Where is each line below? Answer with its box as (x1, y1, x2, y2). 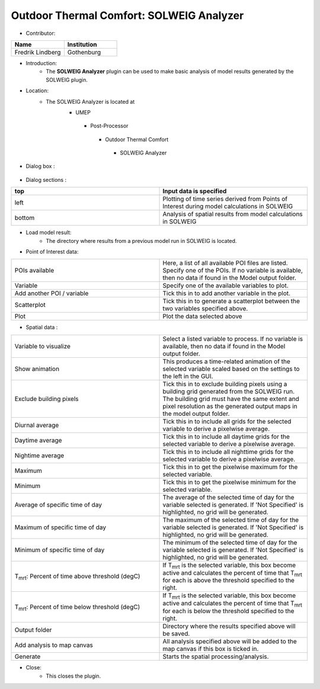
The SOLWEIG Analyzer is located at (46, 98, 135, 105)
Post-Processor (90, 122, 129, 130)
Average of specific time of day (14, 501, 102, 509)
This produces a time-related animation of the (162, 357, 290, 366)
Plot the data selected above (162, 312, 242, 321)
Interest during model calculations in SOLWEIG (162, 202, 293, 210)
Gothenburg (67, 48, 101, 56)
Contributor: (25, 30, 56, 37)
